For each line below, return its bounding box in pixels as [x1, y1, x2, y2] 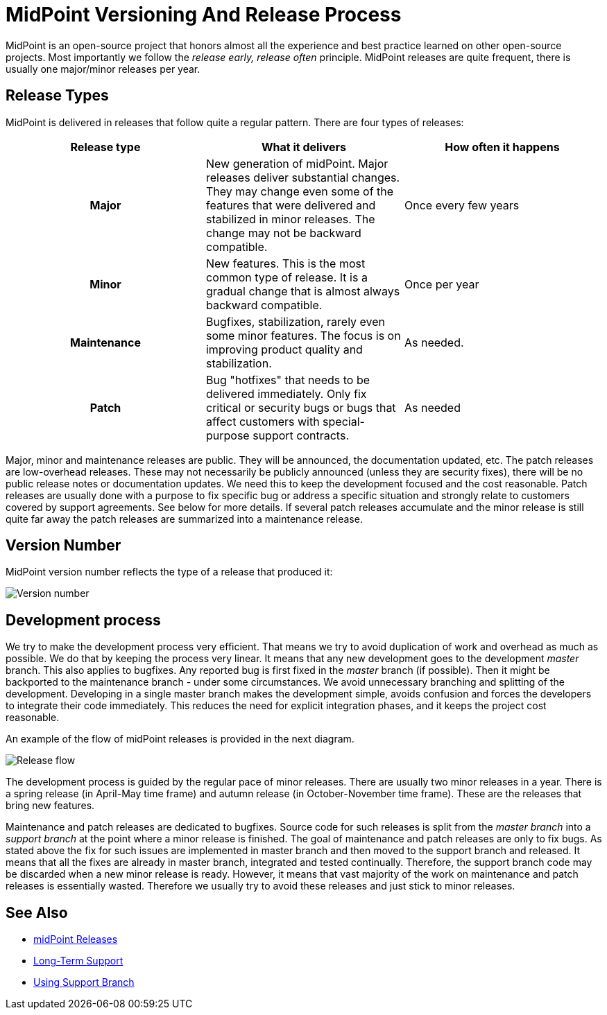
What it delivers [261, 139, 347, 154]
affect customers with [205, 414, 320, 428]
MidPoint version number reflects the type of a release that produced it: [6, 566, 333, 578]
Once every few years [404, 198, 520, 212]
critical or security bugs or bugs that [205, 400, 396, 415]
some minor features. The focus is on [205, 328, 401, 342]
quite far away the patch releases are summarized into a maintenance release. [6, 512, 363, 525]
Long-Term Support [33, 955, 123, 967]
